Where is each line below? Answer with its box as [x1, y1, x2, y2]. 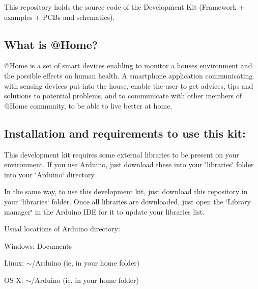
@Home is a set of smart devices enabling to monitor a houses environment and [4, 60, 252, 71]
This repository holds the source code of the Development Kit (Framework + [4, 2, 245, 12]
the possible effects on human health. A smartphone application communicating [4, 70, 253, 81]
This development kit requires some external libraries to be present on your [4, 149, 239, 160]
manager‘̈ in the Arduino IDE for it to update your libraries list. [4, 206, 205, 217]
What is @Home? [4, 36, 98, 52]
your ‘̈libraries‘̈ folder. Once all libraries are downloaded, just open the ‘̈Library [4, 196, 251, 206]
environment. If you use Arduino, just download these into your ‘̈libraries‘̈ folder [4, 159, 254, 170]
